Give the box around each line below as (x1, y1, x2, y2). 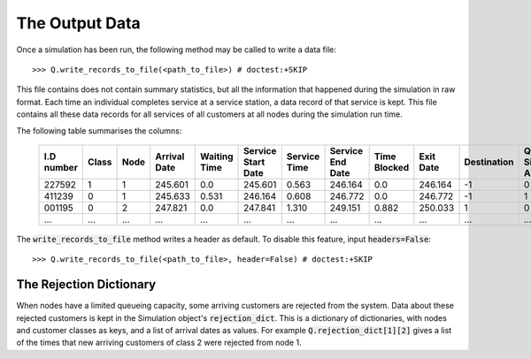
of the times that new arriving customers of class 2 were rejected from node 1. (16, 337, 302, 348)
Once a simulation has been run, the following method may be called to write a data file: (16, 44, 336, 55)
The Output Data (16, 13, 141, 33)
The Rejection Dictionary (16, 277, 157, 292)
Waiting (200, 150, 234, 163)
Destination (464, 156, 514, 168)
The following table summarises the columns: (16, 125, 182, 136)
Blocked (373, 161, 410, 173)
